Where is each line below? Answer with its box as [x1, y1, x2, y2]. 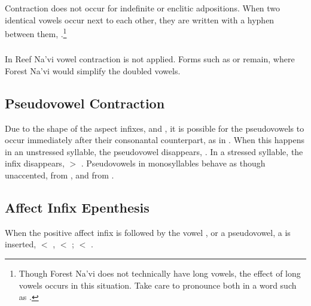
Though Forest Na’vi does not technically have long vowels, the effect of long [19, 267, 301, 280]
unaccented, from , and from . [5, 169, 114, 181]
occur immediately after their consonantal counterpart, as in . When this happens [5, 134, 305, 146]
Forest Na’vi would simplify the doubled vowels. [5, 64, 181, 77]
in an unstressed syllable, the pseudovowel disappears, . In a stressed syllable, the [5, 145, 303, 157]
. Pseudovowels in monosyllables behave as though [81, 157, 266, 169]
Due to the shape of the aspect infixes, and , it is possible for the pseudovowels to [5, 122, 304, 134]
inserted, [5, 238, 36, 250]
